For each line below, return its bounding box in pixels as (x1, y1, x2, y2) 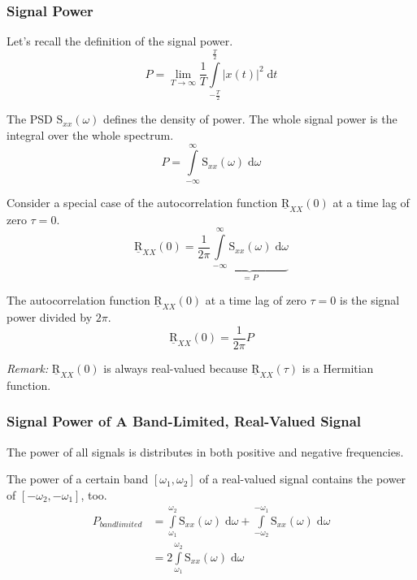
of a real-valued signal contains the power (199, 470, 406, 487)
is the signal (339, 292, 400, 309)
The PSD (7, 110, 53, 128)
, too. (80, 486, 107, 503)
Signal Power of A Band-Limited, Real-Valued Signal (7, 411, 362, 431)
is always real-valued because (103, 359, 248, 376)
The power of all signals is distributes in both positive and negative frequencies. (7, 443, 404, 460)
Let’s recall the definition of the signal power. (7, 32, 233, 50)
